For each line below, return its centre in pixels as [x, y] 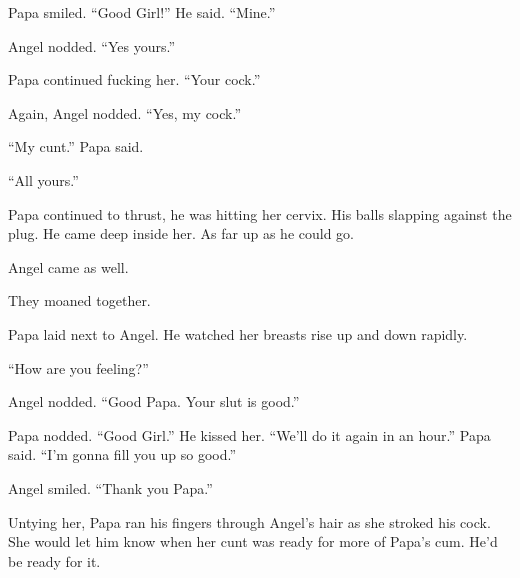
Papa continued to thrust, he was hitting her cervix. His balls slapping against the [260, 213]
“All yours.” [43, 179]
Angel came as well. [68, 266]
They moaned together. [79, 300]
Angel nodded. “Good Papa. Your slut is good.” [154, 401]
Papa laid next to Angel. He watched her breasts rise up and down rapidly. [238, 333]
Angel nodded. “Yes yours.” [92, 45]
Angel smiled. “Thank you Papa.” [110, 487]
